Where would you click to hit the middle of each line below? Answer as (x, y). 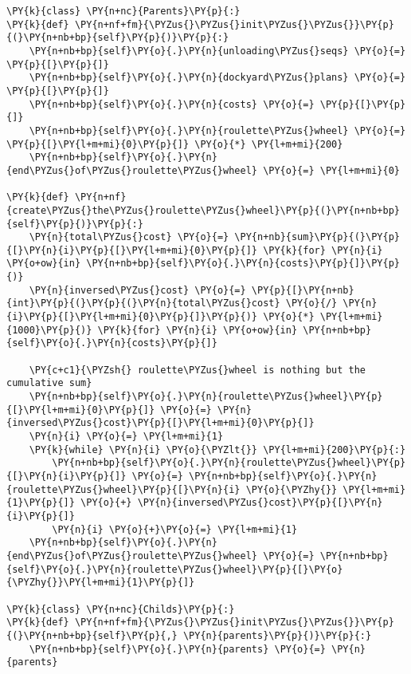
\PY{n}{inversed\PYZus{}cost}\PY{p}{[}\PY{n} (260, 503)
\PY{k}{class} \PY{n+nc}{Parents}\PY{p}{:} (123, 11)
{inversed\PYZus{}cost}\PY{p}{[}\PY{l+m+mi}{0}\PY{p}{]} (160, 423)
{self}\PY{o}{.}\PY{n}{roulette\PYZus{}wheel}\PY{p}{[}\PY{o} (175, 569)
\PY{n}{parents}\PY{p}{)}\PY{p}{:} (277, 635)
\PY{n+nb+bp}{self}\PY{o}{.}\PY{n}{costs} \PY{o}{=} (172, 104)
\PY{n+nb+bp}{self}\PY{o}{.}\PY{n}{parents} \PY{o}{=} (177, 649)
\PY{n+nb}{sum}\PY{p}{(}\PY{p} (317, 237)
